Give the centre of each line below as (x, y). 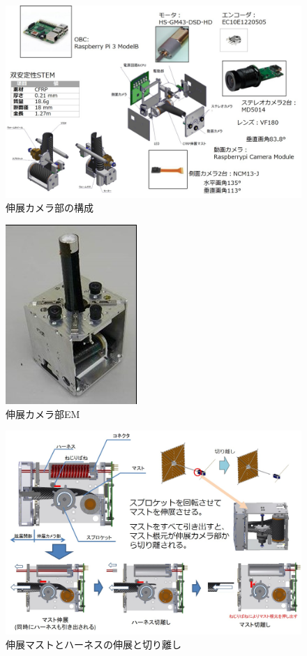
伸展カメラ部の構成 (50, 208)
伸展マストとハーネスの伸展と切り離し (93, 644)
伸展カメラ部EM (43, 413)
